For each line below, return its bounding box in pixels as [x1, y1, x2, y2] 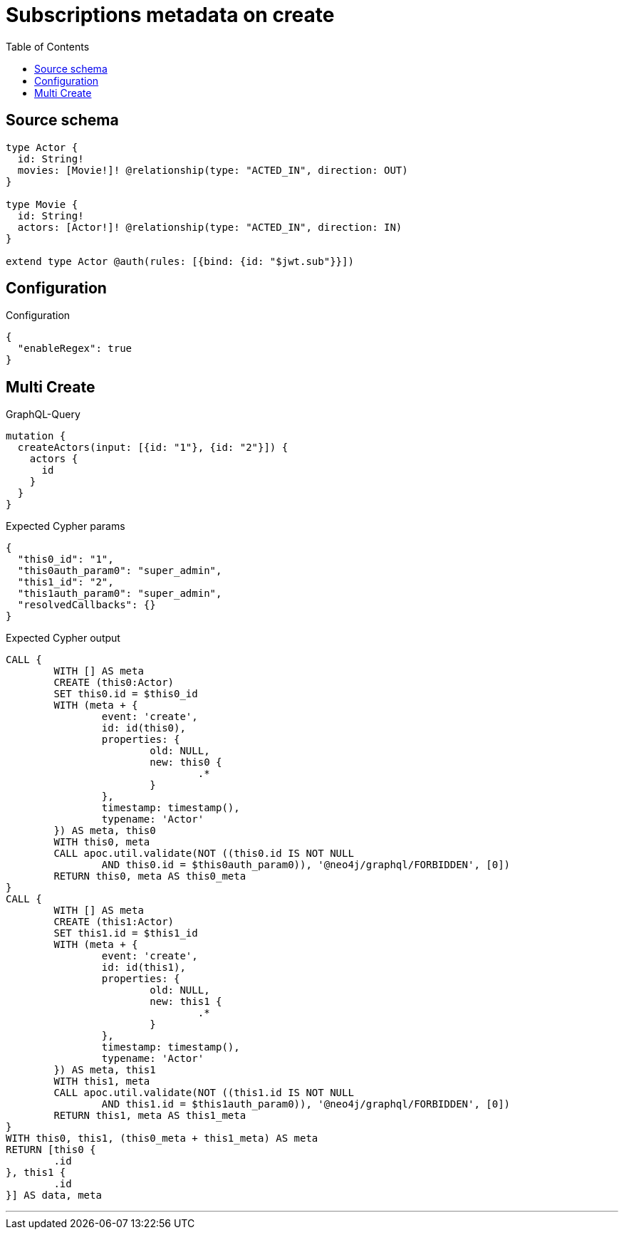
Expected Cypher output [6, 632, 120, 645]
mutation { [6, 430, 66, 442]
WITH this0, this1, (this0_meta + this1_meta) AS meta [6, 1132, 318, 1145]
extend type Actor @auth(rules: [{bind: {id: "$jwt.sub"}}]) [6, 255, 354, 267]
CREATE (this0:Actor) [53, 677, 175, 689]
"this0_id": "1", [17, 553, 114, 566]
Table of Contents [6, 40, 90, 53]
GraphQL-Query [6, 408, 80, 421]
